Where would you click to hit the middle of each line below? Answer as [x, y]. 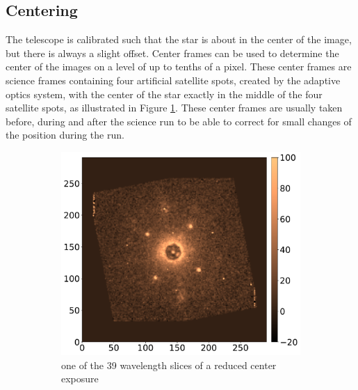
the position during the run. [65, 135]
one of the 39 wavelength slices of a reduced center [169, 365]
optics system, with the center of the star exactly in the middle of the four [164, 94]
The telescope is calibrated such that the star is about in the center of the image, [179, 39]
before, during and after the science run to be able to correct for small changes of [179, 121]
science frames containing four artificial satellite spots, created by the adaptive [173, 80]
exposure [80, 379]
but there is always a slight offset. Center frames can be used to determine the [172, 53]
